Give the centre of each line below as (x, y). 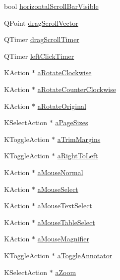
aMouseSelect (58, 189)
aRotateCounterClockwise (77, 89)
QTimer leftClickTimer (39, 56)
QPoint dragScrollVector (41, 23)
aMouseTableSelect (66, 222)
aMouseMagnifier (63, 239)
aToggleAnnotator (85, 255)
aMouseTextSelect (65, 206)
